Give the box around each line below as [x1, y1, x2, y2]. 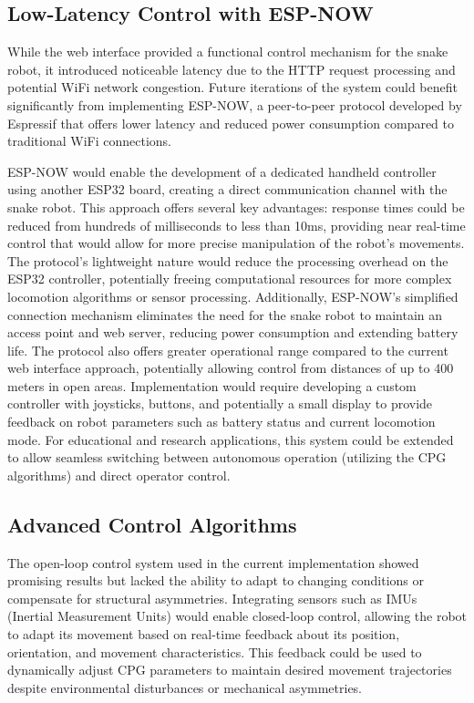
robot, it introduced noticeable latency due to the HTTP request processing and [7, 59, 456, 78]
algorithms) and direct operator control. [7, 465, 231, 484]
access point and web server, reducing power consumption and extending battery [7, 323, 459, 342]
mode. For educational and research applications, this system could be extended [7, 429, 454, 449]
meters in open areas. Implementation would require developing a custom [7, 376, 417, 395]
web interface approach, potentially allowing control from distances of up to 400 [7, 358, 454, 377]
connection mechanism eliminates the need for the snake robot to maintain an [7, 305, 443, 324]
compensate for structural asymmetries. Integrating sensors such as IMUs [7, 588, 417, 607]
